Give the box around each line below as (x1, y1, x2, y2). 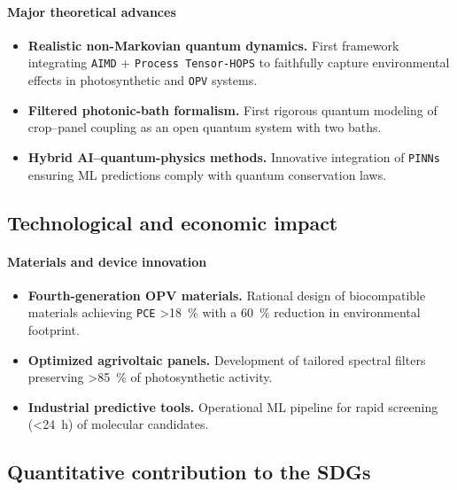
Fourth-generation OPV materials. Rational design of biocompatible (27, 285, 426, 304)
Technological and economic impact (7, 208, 338, 236)
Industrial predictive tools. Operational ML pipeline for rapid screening (27, 397, 438, 416)
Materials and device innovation (7, 252, 207, 270)
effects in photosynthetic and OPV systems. (27, 71, 258, 89)
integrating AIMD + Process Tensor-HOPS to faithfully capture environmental (27, 53, 450, 72)
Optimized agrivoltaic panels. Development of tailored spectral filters (27, 350, 426, 369)
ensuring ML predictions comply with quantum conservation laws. (27, 165, 387, 183)
